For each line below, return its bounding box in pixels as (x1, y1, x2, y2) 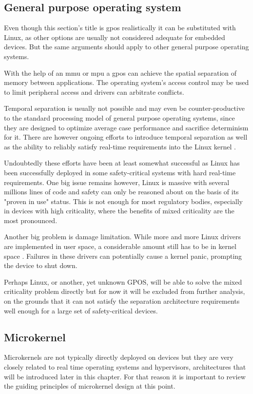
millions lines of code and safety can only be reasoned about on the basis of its (4, 187, 239, 197)
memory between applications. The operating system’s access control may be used (4, 77, 249, 87)
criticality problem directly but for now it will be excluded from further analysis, (4, 286, 245, 296)
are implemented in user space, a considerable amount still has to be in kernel (4, 241, 236, 251)
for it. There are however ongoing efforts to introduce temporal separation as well (4, 132, 248, 142)
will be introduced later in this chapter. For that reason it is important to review (4, 371, 246, 381)
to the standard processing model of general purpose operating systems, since (4, 112, 235, 123)
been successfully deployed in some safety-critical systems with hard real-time (4, 167, 236, 177)
